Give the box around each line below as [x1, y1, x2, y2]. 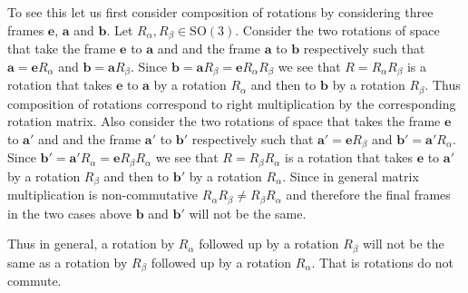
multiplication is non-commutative [7, 185, 199, 204]
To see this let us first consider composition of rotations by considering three [7, 3, 434, 21]
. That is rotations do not [311, 252, 454, 271]
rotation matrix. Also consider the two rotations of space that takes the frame [7, 112, 441, 131]
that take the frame [7, 39, 116, 58]
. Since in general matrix [282, 166, 419, 185]
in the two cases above [7, 203, 132, 222]
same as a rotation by [7, 252, 128, 271]
